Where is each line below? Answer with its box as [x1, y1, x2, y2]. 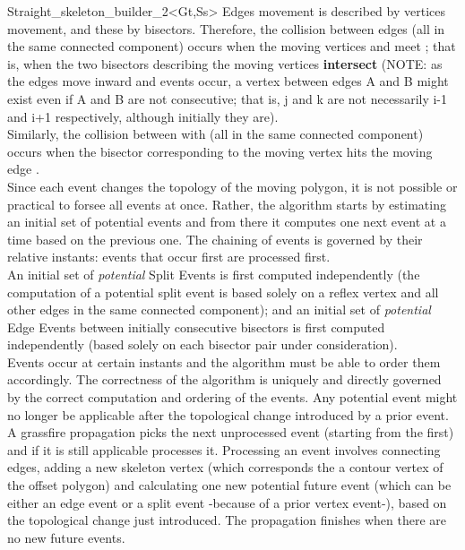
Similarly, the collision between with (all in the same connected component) [7, 125, 424, 143]
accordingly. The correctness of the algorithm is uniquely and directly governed [7, 370, 442, 389]
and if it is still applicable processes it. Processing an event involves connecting [7, 440, 441, 459]
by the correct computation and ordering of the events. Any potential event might [7, 388, 458, 407]
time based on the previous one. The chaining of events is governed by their [7, 229, 423, 248]
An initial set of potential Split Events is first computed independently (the [7, 264, 420, 283]
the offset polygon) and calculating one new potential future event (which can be [7, 476, 452, 494]
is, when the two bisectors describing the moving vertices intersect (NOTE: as [7, 54, 443, 73]
